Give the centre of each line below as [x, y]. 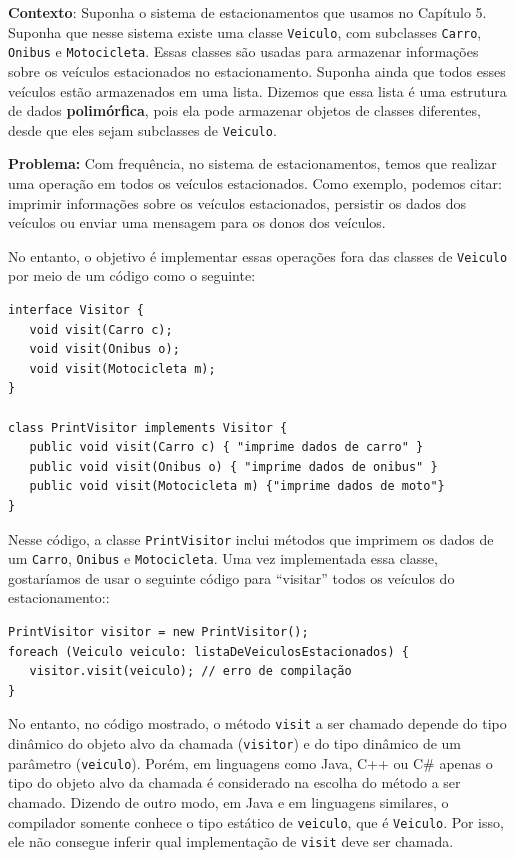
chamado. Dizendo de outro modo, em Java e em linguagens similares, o [228, 801]
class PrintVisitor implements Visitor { [148, 427]
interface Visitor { [76, 309]
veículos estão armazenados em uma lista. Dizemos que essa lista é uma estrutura [257, 90]
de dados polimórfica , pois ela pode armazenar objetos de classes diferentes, [244, 110]
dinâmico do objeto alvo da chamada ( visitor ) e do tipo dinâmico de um [235, 743]
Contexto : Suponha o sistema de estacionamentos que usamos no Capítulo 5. [247, 12]
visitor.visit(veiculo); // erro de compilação [190, 671]
